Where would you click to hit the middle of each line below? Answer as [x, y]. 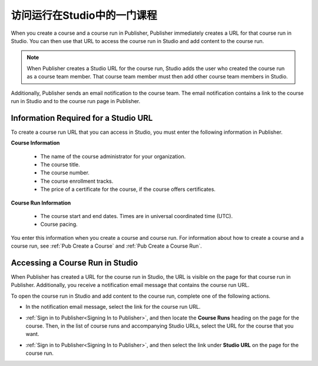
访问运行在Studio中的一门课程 [84, 15]
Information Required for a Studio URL [82, 118]
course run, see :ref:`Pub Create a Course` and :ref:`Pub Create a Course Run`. [107, 246]
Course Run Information [41, 203]
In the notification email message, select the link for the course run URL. [113, 307]
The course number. [65, 173]
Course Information [35, 143]
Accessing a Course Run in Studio [74, 263]
